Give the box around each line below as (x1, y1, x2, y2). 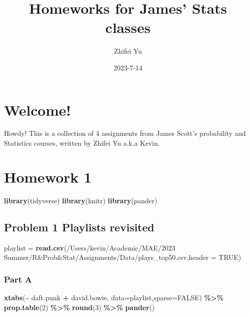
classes (105, 17, 151, 37)
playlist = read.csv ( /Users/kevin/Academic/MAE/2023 (4, 242, 175, 253)
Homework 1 (4, 166, 92, 187)
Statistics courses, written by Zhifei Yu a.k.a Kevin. (4, 138, 160, 148)
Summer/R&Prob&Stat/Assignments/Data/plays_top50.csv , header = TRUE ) (4, 252, 241, 262)
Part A (4, 273, 32, 285)
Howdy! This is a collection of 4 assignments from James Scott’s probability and (4, 128, 246, 138)
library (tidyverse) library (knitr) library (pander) (4, 195, 157, 205)
